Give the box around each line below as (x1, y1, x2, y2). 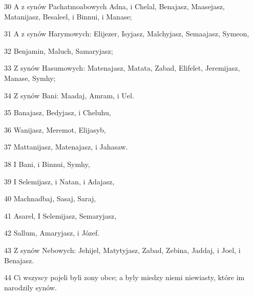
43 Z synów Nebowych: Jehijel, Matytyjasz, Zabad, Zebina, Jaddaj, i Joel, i (4, 244, 241, 255)
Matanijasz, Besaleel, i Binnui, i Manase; (4, 11, 132, 22)
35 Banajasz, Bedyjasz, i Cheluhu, (4, 107, 111, 118)
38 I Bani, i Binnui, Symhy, (4, 158, 90, 169)
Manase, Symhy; (4, 72, 56, 83)
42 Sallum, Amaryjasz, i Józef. (4, 227, 100, 238)
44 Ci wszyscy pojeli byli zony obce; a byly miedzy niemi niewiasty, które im (4, 272, 245, 283)
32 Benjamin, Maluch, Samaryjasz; (4, 45, 113, 56)
